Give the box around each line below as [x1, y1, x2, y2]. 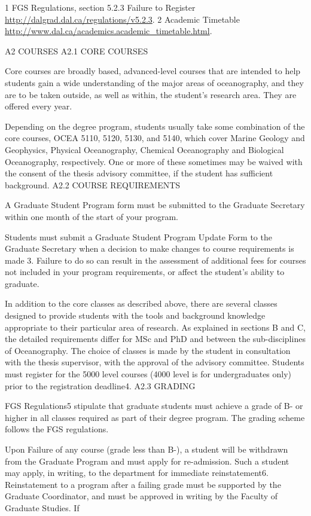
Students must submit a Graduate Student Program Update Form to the [5, 230, 272, 243]
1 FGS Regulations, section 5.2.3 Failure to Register [5, 1, 196, 13]
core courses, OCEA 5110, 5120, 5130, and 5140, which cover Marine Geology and [5, 132, 305, 144]
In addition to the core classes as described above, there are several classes [5, 297, 278, 310]
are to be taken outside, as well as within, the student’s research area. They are [5, 88, 297, 100]
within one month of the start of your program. [5, 210, 178, 222]
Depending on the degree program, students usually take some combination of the [5, 120, 305, 132]
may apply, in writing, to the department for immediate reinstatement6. [5, 466, 269, 479]
